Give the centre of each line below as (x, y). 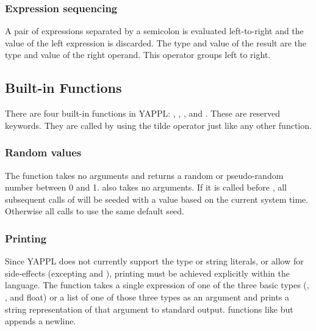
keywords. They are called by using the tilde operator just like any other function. (158, 125)
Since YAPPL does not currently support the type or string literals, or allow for (154, 261)
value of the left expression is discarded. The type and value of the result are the (156, 42)
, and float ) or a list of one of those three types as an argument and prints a (147, 296)
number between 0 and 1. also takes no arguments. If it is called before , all (146, 187)
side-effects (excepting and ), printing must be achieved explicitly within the (147, 273)
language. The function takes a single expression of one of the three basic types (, (157, 285)
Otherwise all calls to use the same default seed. (95, 211)
